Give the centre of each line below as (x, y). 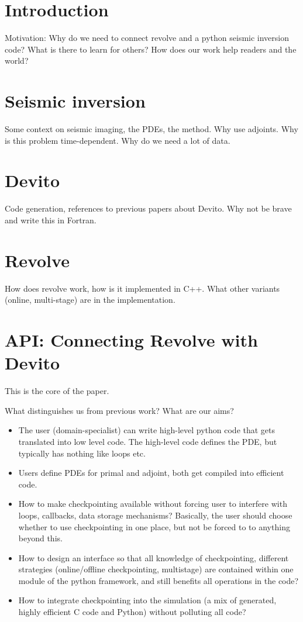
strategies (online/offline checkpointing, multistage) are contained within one (156, 569)
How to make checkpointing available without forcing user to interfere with (153, 504)
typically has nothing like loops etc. (82, 453)
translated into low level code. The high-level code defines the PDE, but (148, 441)
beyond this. (40, 538)
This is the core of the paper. (57, 391)
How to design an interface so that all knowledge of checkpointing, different (154, 557)
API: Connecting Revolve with (131, 340)
